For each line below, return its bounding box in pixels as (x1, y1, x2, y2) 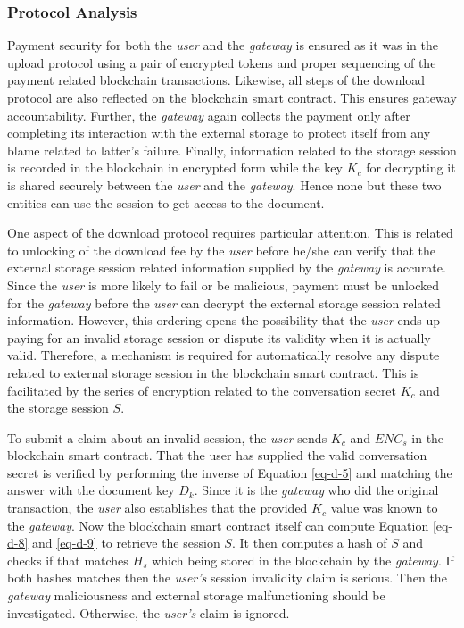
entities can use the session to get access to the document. (7, 193, 325, 212)
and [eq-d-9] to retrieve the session (32, 533, 220, 552)
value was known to (330, 498, 438, 517)
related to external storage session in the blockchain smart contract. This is (7, 363, 419, 381)
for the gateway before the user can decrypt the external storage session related (7, 293, 441, 312)
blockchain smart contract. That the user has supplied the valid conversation (7, 446, 427, 465)
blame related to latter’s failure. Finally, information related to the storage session (7, 140, 457, 159)
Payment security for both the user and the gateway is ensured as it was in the (7, 36, 438, 54)
